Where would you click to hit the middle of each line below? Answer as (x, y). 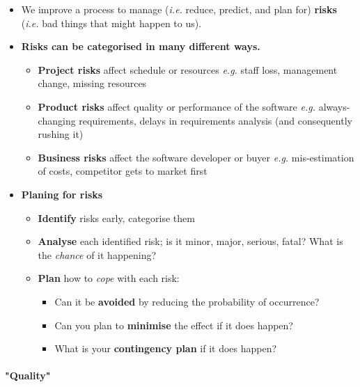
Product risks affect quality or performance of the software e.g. (177, 106)
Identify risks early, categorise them (116, 218)
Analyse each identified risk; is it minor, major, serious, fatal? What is (190, 241)
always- (334, 106)
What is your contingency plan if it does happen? (166, 348)
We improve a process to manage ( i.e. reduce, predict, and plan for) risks (179, 9)
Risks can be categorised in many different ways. (141, 46)
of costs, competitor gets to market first (123, 171)
